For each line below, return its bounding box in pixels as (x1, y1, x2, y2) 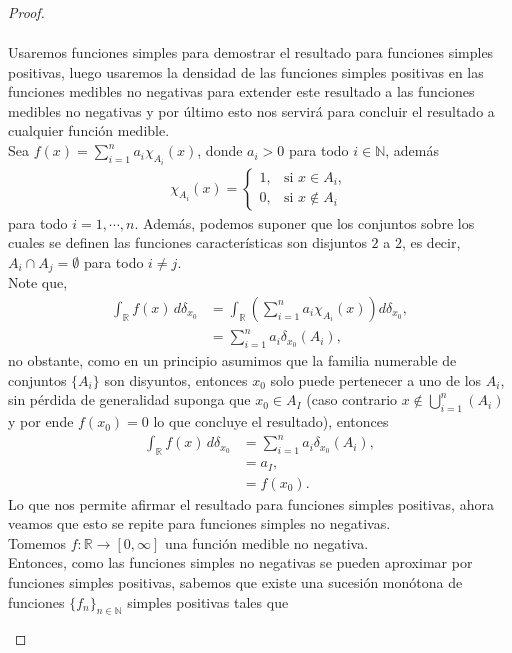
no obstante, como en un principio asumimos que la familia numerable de (8, 350, 457, 371)
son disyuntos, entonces (104, 369, 248, 390)
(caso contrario (306, 389, 398, 410)
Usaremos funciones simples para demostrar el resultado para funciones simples (8, 42, 494, 63)
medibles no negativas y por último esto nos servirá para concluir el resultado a (8, 100, 495, 121)
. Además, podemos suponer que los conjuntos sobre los (134, 212, 475, 233)
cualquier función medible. (8, 120, 170, 141)
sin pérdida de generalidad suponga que (8, 389, 251, 410)
